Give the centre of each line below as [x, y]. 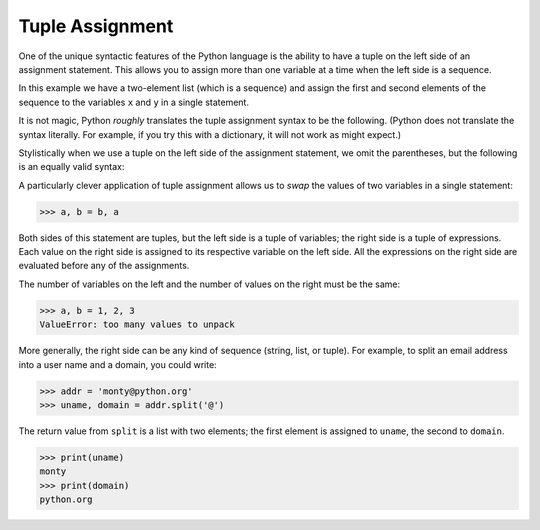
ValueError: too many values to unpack [137, 324]
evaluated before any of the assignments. [104, 266]
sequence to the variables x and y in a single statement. [134, 102]
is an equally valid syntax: [71, 167]
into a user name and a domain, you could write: [117, 364]
